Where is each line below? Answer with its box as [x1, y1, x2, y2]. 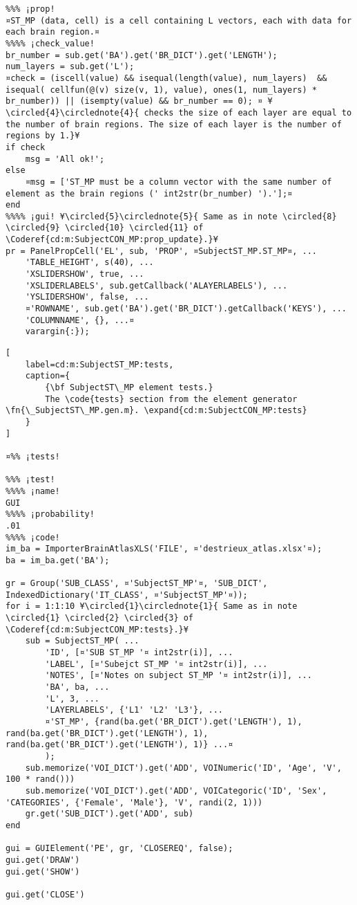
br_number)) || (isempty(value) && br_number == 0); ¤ [6, 96, 263, 107]
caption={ [25, 371, 70, 381]
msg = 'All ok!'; [25, 154, 105, 164]
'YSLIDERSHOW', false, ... [25, 292, 149, 302]
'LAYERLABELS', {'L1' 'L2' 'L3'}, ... [45, 705, 223, 715]
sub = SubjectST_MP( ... [25, 636, 139, 646]
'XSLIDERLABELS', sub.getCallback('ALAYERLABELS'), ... [25, 280, 288, 291]
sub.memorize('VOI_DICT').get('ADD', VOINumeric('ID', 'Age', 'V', [25, 762, 342, 773]
